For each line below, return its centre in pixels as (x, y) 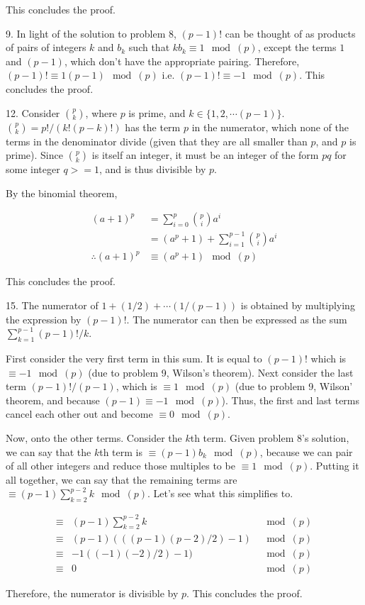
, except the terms (297, 47)
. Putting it (335, 466)
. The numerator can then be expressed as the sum (237, 319)
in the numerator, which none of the (270, 127)
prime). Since (34, 155)
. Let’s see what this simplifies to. (220, 493)
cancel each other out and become (79, 414)
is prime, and (157, 112)
